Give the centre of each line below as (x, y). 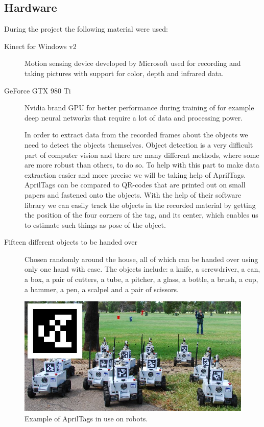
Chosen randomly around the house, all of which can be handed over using (141, 259)
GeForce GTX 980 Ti (38, 90)
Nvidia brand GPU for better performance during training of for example (139, 108)
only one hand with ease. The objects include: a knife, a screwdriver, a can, (142, 269)
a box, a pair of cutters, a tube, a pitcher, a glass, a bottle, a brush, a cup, (141, 279)
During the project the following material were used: (86, 29)
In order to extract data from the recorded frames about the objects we (136, 135)
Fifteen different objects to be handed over (71, 242)
